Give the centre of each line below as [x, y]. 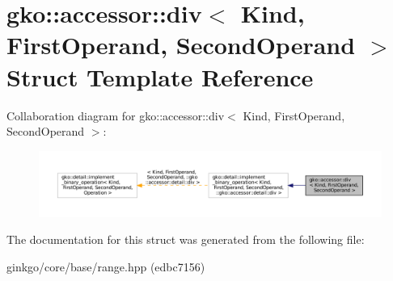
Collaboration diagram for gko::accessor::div [116, 115]
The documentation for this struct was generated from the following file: [186, 239]
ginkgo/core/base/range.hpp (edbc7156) [106, 266]
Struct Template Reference [160, 76]
